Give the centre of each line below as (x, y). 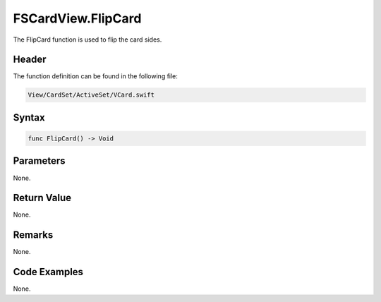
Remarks (33, 235)
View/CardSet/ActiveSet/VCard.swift (91, 95)
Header (30, 60)
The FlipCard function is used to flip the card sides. (87, 40)
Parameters (39, 161)
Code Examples (48, 272)
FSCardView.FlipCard (77, 18)
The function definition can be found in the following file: (95, 76)
